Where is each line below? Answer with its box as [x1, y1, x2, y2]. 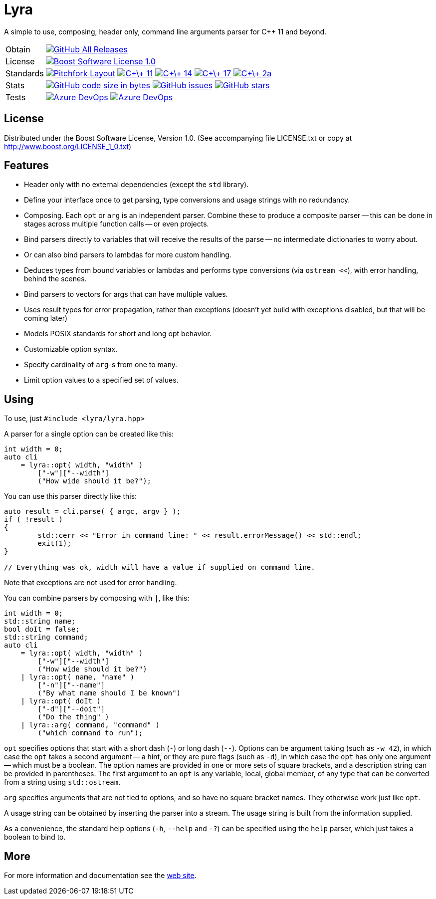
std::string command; [4, 633, 88, 642]
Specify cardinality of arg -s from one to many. [24, 360, 178, 369]
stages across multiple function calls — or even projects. [24, 220, 209, 228]
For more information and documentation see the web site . [4, 871, 197, 880]
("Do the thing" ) [37, 713, 109, 721]
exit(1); [37, 539, 71, 548]
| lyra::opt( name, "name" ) [20, 673, 135, 681]
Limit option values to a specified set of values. [24, 376, 179, 385]
